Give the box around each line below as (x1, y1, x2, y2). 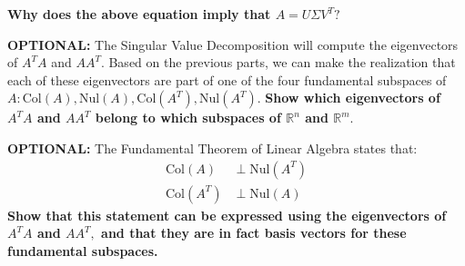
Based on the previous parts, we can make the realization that (108, 53, 456, 72)
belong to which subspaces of (95, 108, 281, 127)
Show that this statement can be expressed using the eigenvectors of (7, 205, 447, 224)
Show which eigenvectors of (265, 88, 440, 107)
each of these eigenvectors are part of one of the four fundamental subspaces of (7, 70, 447, 89)
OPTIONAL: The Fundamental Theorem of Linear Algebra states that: (7, 138, 418, 157)
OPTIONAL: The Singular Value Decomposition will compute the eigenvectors (7, 34, 459, 54)
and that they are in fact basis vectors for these (101, 223, 407, 242)
